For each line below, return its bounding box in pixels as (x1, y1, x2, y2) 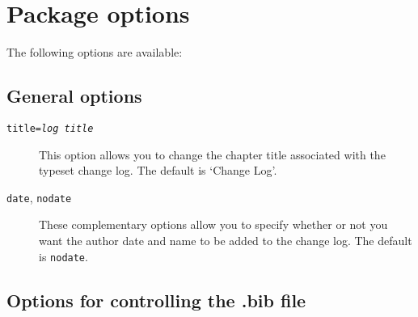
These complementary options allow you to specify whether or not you (39, 216, 388, 233)
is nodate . (39, 247, 88, 264)
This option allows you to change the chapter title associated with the (39, 146, 386, 163)
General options (6, 83, 142, 108)
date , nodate (6, 188, 72, 205)
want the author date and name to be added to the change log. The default (39, 232, 412, 249)
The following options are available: (6, 44, 183, 61)
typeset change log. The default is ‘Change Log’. (39, 162, 277, 179)
